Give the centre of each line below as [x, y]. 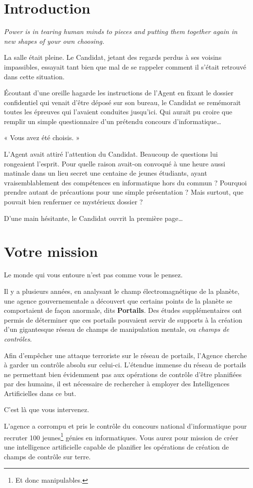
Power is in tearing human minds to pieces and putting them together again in [121, 31]
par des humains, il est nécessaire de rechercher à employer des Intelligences [117, 384]
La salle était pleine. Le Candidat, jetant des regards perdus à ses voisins [113, 57]
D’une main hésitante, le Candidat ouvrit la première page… [93, 218]
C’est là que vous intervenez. [47, 409]
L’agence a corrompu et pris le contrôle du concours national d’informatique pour [126, 426]
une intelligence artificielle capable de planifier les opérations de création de [117, 446]
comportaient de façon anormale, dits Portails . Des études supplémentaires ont [123, 310]
